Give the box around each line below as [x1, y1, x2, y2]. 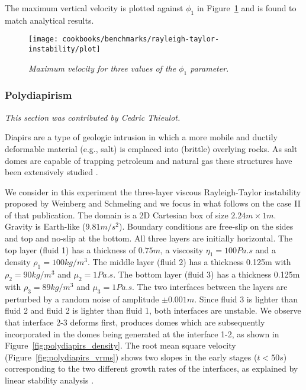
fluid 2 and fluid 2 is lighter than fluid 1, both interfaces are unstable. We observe [5, 304, 301, 317]
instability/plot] [28, 45, 101, 54]
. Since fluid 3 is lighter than [194, 292, 298, 305]
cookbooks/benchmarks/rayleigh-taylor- [62, 35, 220, 44]
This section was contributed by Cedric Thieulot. [5, 111, 181, 123]
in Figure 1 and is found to [197, 2, 297, 14]
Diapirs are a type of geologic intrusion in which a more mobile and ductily [5, 131, 278, 143]
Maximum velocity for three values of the [28, 62, 176, 74]
